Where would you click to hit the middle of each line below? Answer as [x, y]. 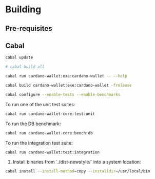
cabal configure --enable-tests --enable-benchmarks [63, 94]
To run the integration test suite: [39, 143]
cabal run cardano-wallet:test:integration [53, 152]
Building [23, 9]
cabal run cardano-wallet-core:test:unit [50, 114]
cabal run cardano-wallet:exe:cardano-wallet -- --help [66, 76]
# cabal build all [25, 67]
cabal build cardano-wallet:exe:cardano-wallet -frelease [69, 86]
